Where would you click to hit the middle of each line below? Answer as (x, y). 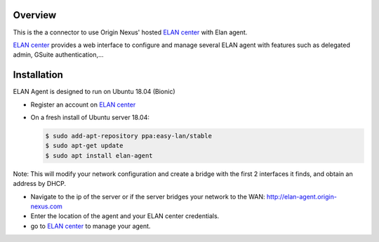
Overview (35, 15)
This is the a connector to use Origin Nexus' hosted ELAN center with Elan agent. (130, 32)
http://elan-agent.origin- (301, 196)
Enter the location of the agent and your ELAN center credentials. (125, 216)
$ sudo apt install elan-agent (99, 155)
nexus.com (47, 206)
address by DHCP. (40, 184)
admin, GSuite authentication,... (59, 55)
